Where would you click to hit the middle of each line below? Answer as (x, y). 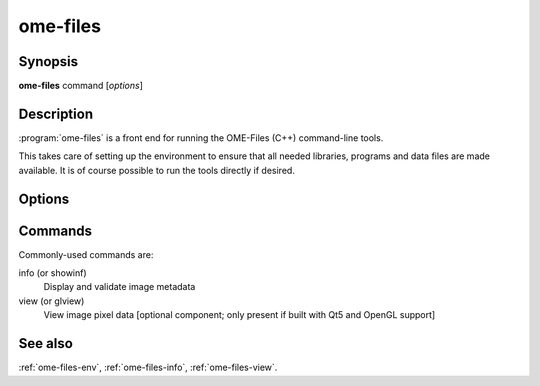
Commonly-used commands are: (86, 254)
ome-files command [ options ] (81, 86)
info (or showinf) (52, 273)
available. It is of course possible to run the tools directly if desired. (156, 170)
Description (56, 113)
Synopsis (48, 61)
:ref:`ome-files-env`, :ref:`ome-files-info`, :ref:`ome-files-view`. (148, 367)
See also (46, 343)
